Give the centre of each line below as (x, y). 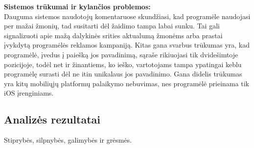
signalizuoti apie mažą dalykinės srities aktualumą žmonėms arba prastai (113, 35)
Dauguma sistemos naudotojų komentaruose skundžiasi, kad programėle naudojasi (127, 16)
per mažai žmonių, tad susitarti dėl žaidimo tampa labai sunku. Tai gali (112, 26)
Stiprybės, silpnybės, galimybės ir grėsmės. (68, 140)
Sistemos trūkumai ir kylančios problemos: (77, 6)
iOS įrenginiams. (29, 93)
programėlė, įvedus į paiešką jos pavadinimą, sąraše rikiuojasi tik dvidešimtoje (121, 54)
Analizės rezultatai (52, 119)
